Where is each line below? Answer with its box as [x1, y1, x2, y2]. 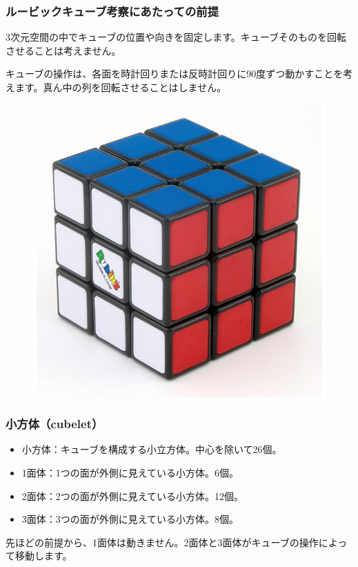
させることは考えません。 [6, 43, 121, 57]
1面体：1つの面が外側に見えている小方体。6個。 [21, 465, 239, 479]
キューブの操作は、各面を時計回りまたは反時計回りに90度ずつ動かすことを [6, 66, 344, 81]
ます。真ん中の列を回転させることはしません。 [14, 80, 227, 94]
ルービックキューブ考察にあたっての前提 [6, 2, 219, 19]
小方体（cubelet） [6, 415, 103, 432]
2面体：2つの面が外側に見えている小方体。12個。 [21, 488, 244, 503]
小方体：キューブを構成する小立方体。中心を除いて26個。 [21, 442, 282, 457]
